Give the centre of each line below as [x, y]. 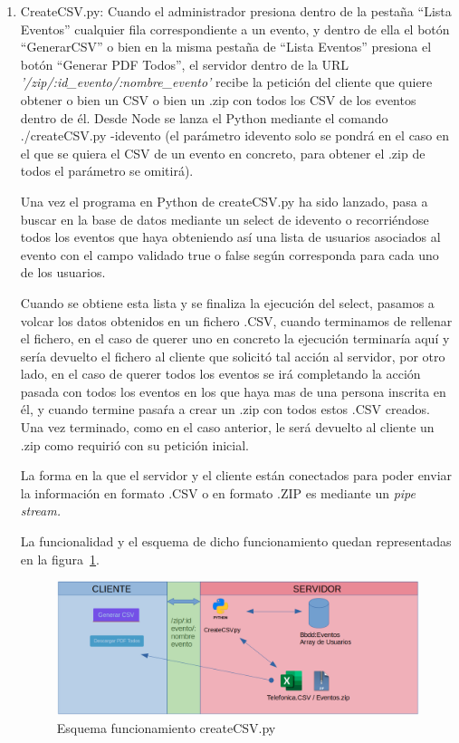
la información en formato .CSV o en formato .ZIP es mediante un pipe [218, 492]
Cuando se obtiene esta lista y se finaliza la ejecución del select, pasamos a [227, 302]
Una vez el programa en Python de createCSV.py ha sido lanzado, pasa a [224, 201]
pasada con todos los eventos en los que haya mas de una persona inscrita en [233, 391]
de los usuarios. [63, 272]
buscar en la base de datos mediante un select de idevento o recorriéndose [225, 219]
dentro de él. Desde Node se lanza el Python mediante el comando [204, 117]
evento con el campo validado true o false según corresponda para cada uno [229, 254]
